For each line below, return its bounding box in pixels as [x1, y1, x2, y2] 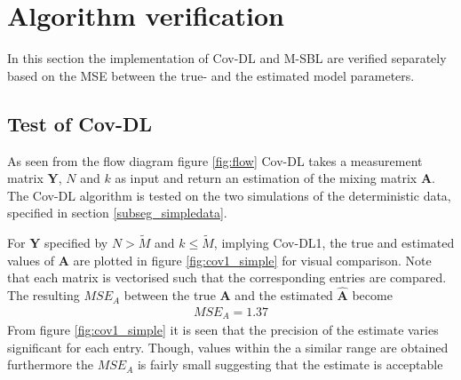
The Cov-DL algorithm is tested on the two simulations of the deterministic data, [7, 186, 451, 204]
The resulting [7, 286, 80, 305]
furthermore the [7, 355, 93, 374]
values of [7, 250, 54, 269]
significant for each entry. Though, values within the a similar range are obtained [7, 337, 449, 356]
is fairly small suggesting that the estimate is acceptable [137, 355, 443, 374]
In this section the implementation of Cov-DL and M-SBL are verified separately [7, 49, 447, 67]
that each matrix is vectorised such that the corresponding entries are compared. [7, 268, 447, 287]
